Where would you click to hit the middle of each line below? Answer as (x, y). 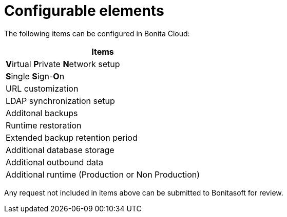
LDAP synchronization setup (60, 101)
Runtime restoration (44, 125)
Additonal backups (42, 113)
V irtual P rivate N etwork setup (63, 64)
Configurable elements (84, 11)
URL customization (42, 88)
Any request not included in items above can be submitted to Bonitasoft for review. (144, 192)
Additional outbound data (54, 162)
